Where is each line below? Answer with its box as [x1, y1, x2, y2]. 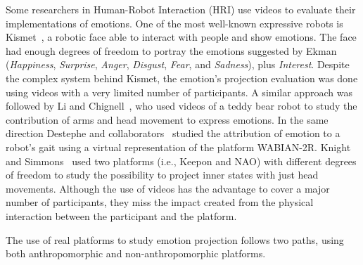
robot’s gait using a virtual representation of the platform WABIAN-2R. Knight [6, 139, 351, 154]
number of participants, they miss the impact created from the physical [6, 195, 314, 209]
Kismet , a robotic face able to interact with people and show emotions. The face [6, 30, 357, 44]
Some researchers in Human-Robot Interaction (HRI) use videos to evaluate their [6, 2, 356, 16]
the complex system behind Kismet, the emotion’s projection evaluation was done [6, 70, 358, 85]
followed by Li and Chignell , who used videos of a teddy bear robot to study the [6, 98, 357, 113]
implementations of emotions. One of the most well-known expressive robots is [6, 15, 343, 30]
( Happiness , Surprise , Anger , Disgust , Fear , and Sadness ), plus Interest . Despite [6, 57, 350, 72]
